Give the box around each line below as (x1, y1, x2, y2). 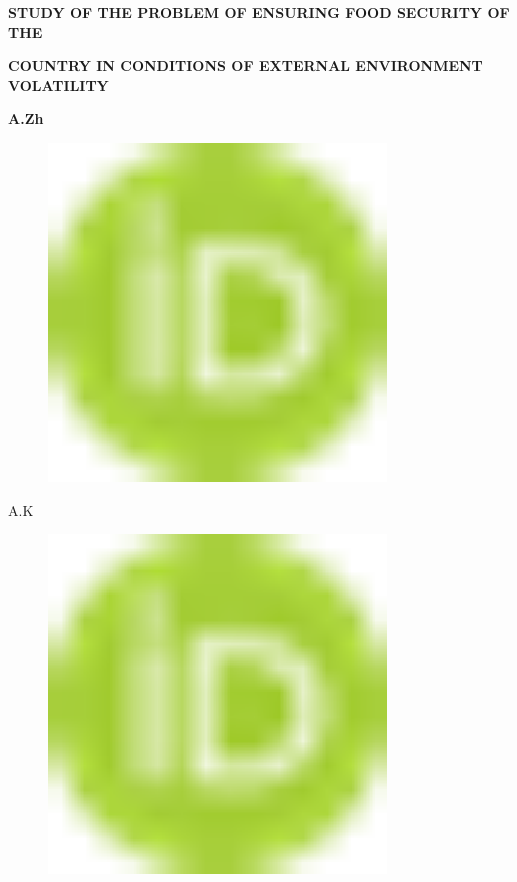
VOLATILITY (8, 74, 109, 95)
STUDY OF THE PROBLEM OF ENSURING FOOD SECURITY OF (8, 2, 510, 22)
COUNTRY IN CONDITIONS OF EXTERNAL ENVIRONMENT (8, 55, 483, 76)
